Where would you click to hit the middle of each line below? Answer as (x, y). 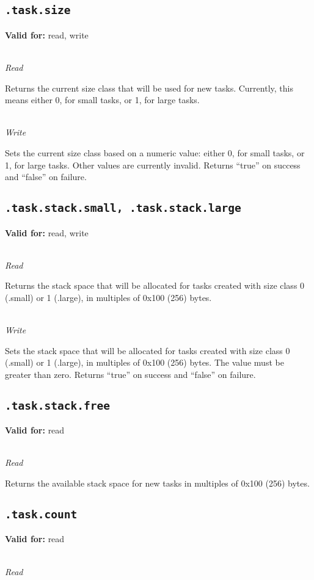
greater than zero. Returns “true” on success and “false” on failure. (130, 374)
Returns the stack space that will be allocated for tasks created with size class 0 (155, 285)
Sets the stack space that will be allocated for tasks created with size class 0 (148, 350)
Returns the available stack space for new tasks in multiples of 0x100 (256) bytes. (157, 483)
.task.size (38, 10)
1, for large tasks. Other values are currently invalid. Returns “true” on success (153, 165)
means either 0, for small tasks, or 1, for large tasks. (102, 100)
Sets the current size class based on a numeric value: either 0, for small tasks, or (155, 152)
